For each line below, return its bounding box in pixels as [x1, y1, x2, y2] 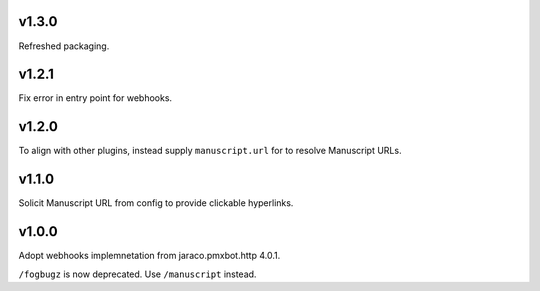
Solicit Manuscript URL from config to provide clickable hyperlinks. [18, 197, 294, 209]
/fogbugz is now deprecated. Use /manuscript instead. [18, 268, 257, 280]
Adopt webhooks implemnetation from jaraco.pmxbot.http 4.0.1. [18, 250, 281, 262]
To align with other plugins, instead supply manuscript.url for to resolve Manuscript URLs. [18, 145, 402, 157]
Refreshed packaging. [18, 40, 110, 52]
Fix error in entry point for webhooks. [18, 92, 173, 104]
